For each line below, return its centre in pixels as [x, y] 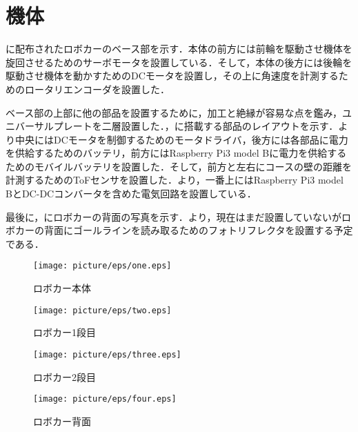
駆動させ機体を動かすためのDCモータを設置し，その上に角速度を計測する [172, 76]
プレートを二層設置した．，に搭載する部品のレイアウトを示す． [196, 126]
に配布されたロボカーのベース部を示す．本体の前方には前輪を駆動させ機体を [179, 49]
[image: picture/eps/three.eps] [107, 354]
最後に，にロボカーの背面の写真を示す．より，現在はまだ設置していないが [174, 216]
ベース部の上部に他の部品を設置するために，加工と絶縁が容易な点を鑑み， [174, 112]
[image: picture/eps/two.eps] [102, 310]
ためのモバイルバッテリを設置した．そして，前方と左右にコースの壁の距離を [179, 166]
